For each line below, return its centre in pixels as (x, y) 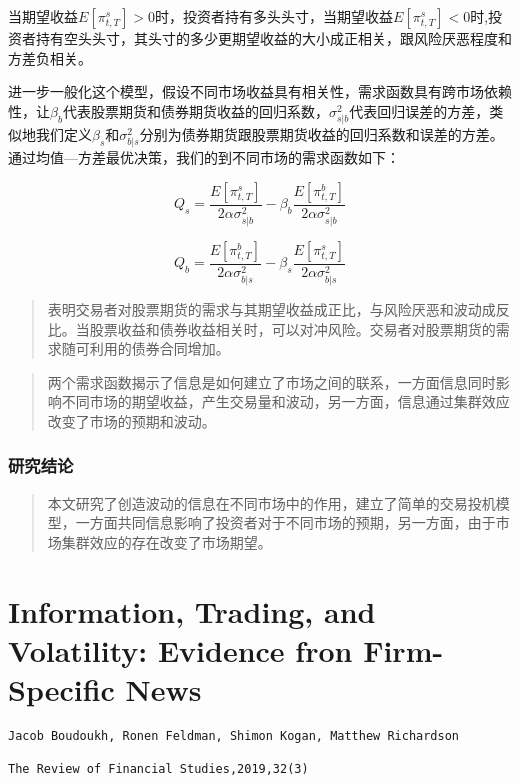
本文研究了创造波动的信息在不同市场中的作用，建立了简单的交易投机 (271, 502)
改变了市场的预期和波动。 (131, 420)
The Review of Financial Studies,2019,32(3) (158, 769)
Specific (61, 689)
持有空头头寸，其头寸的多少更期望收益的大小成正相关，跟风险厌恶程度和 (273, 38)
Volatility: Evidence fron (180, 649)
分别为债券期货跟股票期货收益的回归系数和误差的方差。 (321, 133)
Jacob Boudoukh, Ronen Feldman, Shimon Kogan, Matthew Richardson (234, 735)
